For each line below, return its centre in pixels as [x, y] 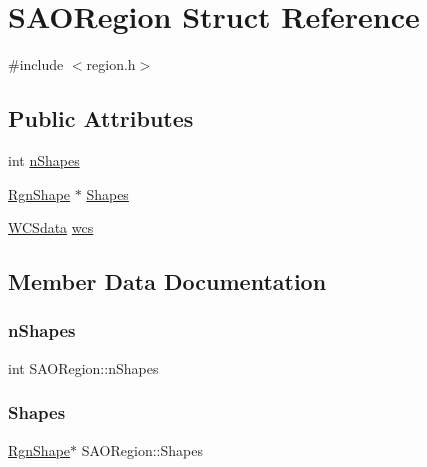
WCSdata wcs [51, 227]
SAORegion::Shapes [142, 449]
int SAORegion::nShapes [83, 367]
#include [36, 64]
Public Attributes [101, 118]
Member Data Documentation [167, 281]
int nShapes [44, 159]
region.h [111, 64]
